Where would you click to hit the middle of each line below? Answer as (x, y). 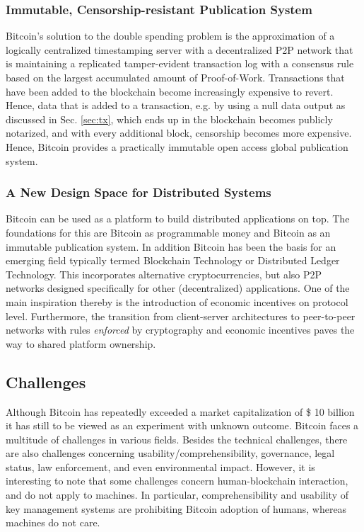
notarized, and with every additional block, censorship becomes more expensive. (179, 133)
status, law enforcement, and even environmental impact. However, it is (160, 466)
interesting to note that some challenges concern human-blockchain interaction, (177, 481)
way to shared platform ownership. (81, 343)
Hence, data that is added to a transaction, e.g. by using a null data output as (176, 105)
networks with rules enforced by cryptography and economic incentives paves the (180, 330)
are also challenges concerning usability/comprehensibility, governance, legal (170, 453)
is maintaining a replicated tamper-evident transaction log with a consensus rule (180, 63)
